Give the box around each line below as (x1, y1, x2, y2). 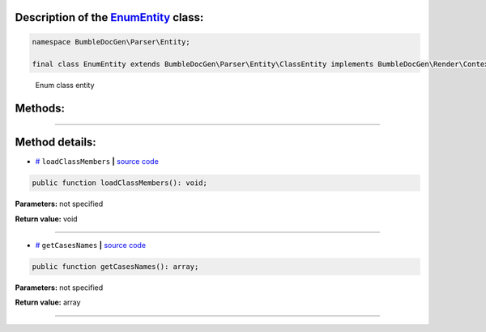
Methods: (15, 102, 65, 116)
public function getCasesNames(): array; (32, 263, 199, 271)
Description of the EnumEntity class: (15, 11, 204, 24)
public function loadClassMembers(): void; (32, 179, 208, 187)
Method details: (15, 136, 96, 149)
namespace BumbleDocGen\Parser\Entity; (32, 37, 190, 46)
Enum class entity (35, 81, 95, 90)
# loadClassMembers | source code (35, 157, 160, 166)
